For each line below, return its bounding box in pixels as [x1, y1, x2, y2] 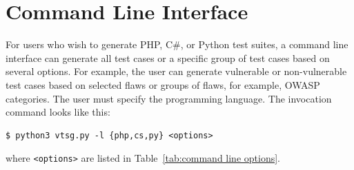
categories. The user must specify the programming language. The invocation [6, 91, 332, 105]
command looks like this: [6, 105, 110, 119]
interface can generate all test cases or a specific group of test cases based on [6, 50, 330, 65]
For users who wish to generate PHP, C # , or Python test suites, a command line [6, 37, 348, 52]
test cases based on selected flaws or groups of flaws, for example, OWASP [6, 77, 320, 92]
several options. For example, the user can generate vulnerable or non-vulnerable [6, 64, 347, 78]
